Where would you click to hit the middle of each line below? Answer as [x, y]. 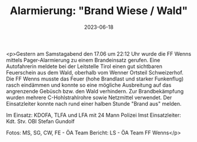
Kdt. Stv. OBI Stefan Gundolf [40, 121]
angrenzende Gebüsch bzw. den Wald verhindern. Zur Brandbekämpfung [95, 91]
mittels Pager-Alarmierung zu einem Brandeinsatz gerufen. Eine [83, 60]
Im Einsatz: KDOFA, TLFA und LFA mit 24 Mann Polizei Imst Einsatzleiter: [94, 115]
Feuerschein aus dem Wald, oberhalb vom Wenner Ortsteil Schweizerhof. [95, 72]
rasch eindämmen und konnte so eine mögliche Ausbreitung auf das [89, 85]
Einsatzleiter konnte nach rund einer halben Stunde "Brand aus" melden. [94, 103]
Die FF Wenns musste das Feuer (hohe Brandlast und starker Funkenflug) [95, 79]
